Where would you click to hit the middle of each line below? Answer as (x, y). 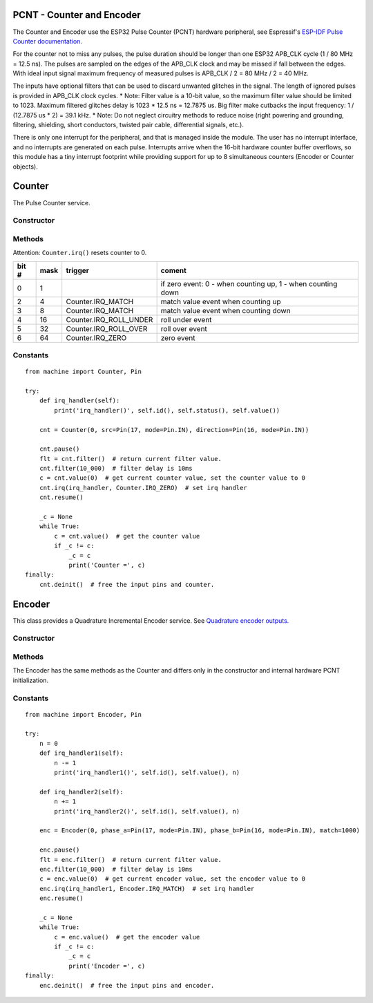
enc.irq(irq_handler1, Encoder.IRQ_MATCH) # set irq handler (147, 889)
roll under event (186, 319)
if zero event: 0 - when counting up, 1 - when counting (249, 283)
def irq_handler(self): (79, 401)
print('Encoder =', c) (107, 966)
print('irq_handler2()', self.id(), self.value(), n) (147, 811)
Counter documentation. (48, 41)
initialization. (30, 680)
